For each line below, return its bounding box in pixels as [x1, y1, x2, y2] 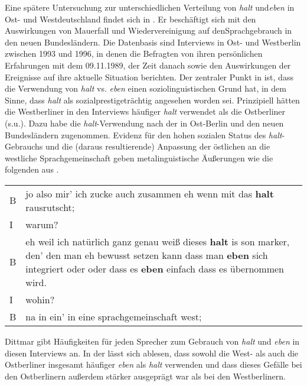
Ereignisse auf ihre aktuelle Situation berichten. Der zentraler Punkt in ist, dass [5, 70, 293, 83]
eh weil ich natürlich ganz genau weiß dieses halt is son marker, [25, 234, 290, 248]
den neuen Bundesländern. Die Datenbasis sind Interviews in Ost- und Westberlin [5, 35, 301, 48]
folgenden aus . [5, 163, 59, 176]
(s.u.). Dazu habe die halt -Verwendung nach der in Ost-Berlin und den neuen [5, 116, 284, 129]
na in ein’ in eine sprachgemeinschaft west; [25, 309, 202, 323]
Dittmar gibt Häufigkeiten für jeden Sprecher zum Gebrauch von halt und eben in [5, 335, 300, 347]
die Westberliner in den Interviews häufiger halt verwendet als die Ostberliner [5, 105, 286, 118]
